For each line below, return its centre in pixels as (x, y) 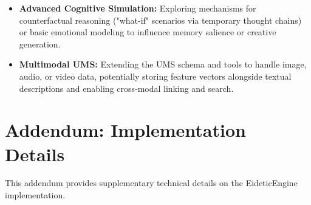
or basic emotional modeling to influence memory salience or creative (148, 32)
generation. (40, 43)
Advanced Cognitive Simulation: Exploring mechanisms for (138, 8)
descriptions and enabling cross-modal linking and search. (126, 88)
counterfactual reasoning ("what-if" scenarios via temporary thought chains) (160, 20)
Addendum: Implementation (125, 130)
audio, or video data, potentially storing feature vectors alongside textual (155, 76)
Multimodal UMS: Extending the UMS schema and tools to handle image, (163, 64)
